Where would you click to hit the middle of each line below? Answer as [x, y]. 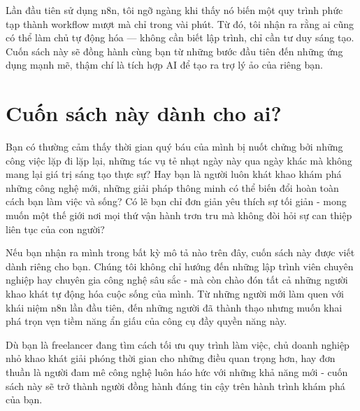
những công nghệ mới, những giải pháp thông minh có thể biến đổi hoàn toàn [172, 187]
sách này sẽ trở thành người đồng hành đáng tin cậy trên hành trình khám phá [175, 385]
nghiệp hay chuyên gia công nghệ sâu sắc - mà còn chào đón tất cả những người [177, 280]
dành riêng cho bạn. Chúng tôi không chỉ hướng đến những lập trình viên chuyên [180, 266]
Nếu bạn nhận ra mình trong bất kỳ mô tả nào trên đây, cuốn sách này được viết [180, 252]
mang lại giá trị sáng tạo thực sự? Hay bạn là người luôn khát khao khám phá [174, 174]
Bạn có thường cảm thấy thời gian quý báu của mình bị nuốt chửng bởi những [174, 147]
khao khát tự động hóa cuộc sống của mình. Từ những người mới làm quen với [175, 294]
